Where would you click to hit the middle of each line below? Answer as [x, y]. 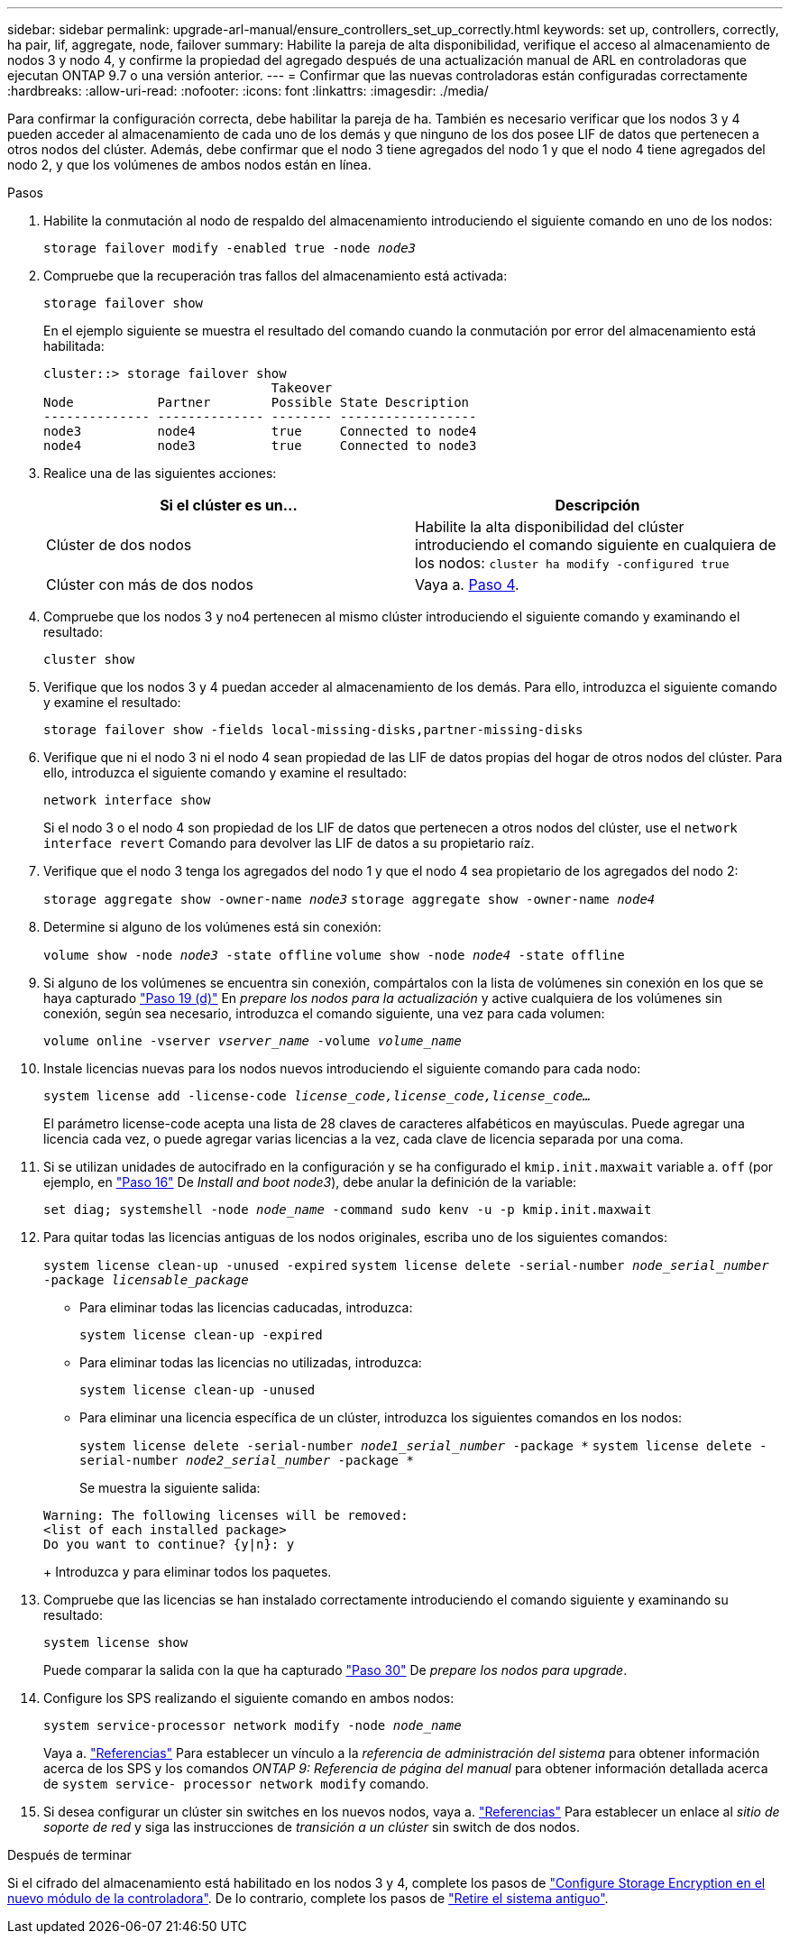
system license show [116, 1642]
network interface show [127, 800]
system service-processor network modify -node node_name [253, 1725]
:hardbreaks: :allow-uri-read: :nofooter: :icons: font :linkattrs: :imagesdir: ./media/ [248, 91]
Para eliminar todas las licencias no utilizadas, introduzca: [251, 1362]
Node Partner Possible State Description [257, 402]
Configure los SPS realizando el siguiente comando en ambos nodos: [249, 1698]
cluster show [89, 659]
